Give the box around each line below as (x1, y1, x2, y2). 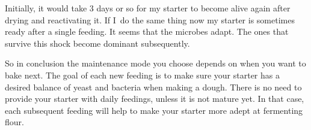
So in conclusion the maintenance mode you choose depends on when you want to (5, 57, 306, 69)
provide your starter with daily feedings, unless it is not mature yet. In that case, (5, 92, 304, 105)
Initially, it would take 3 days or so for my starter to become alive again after (5, 2, 291, 14)
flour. (5, 116, 24, 128)
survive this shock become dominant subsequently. (5, 37, 190, 49)
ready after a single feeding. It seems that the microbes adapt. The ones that (5, 25, 289, 38)
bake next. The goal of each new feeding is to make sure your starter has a (5, 68, 280, 81)
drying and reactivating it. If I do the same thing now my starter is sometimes (5, 13, 295, 26)
